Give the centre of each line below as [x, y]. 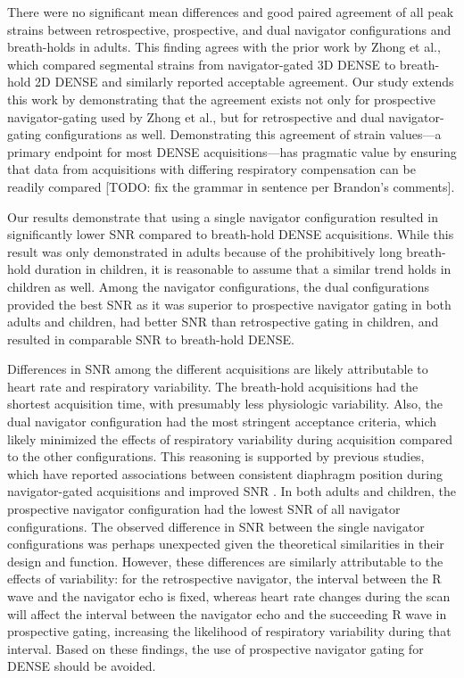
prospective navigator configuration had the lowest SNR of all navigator [204, 509]
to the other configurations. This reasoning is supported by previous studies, [216, 456]
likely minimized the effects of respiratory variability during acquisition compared [230, 438]
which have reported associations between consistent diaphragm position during [225, 473]
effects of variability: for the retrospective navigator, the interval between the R [224, 579]
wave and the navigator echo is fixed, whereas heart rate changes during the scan [229, 596]
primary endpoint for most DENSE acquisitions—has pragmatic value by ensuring [232, 151]
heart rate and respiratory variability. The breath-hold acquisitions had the [213, 386]
